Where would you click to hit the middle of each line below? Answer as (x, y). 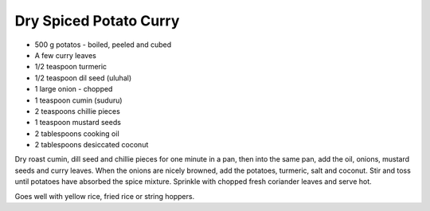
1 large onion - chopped (74, 89)
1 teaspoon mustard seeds (78, 123)
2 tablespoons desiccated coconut (92, 145)
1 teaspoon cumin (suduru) (78, 100)
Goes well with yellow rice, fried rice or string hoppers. (105, 196)
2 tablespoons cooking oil (77, 133)
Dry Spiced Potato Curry (97, 21)
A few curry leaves (66, 55)
